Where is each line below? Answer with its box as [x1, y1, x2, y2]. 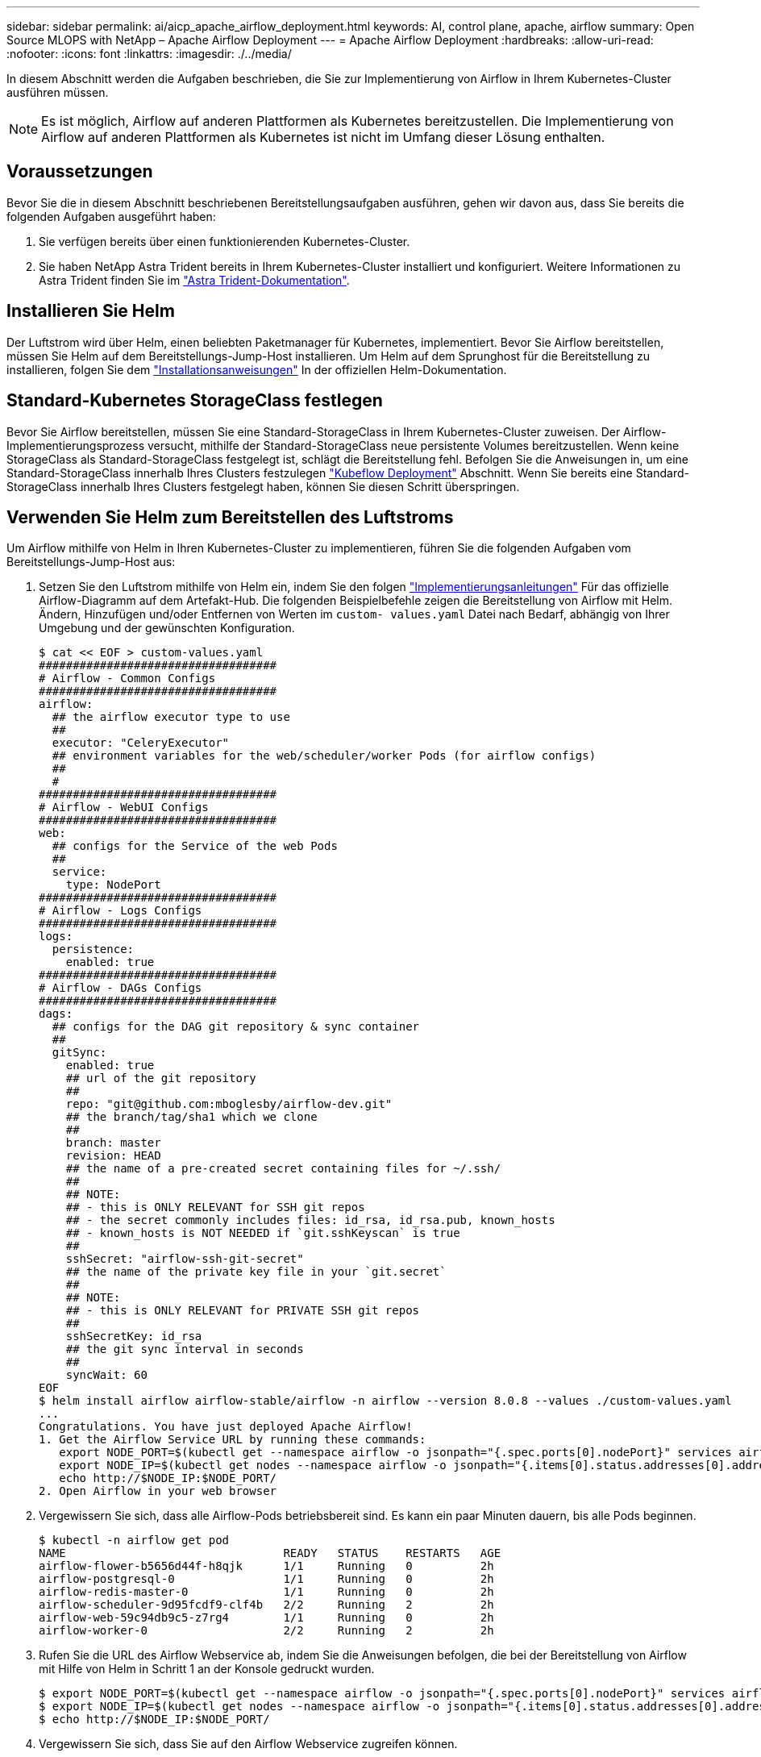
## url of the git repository [65, 1072, 256, 1085]
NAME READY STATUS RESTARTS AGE [39, 1547, 501, 1560]
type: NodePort [65, 878, 161, 892]
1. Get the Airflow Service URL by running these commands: [39, 1433, 426, 1447]
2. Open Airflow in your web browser [39, 1484, 277, 1498]
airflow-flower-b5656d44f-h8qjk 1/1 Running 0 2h [39, 1559, 494, 1573]
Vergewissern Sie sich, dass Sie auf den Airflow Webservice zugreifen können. [39, 1737, 458, 1751]
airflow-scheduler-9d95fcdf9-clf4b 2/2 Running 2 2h [39, 1598, 494, 1612]
